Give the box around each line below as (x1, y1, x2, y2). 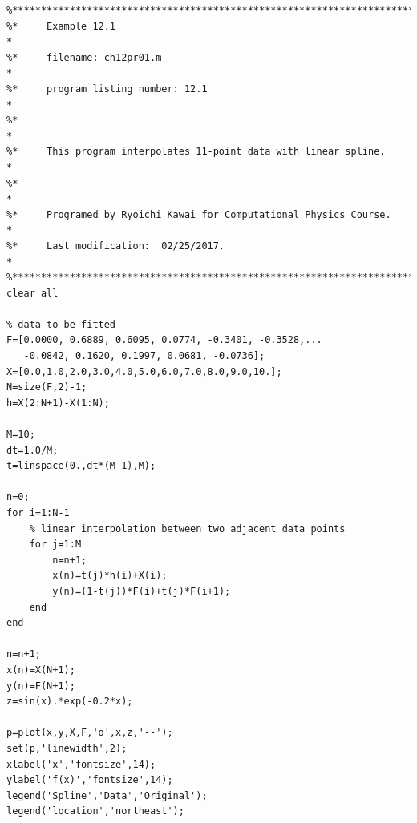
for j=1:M (29, 539, 82, 551)
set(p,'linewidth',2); (6, 742, 128, 754)
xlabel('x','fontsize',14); (6, 758, 156, 770)
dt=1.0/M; (6, 444, 59, 456)
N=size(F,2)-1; (6, 381, 87, 393)
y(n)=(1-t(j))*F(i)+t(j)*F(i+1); (52, 585, 231, 597)
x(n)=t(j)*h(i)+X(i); (52, 570, 168, 582)
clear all (6, 287, 59, 299)
